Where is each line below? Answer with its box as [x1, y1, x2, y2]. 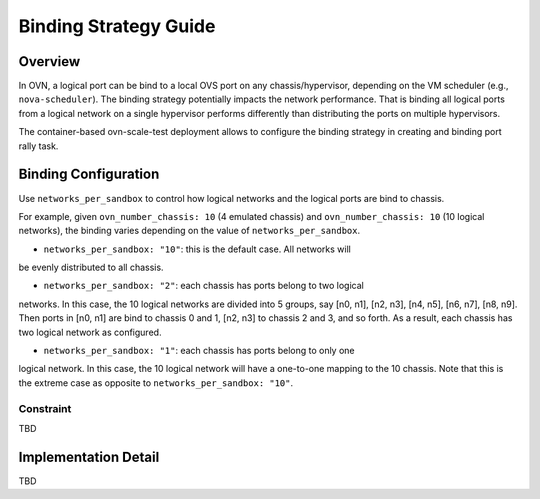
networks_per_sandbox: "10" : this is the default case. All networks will [43, 243, 352, 255]
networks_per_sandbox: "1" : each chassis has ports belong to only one [43, 345, 355, 357]
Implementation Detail [18, 448, 160, 465]
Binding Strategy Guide [18, 15, 216, 37]
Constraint [18, 401, 72, 415]
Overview [18, 53, 81, 70]
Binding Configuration [18, 166, 160, 183]
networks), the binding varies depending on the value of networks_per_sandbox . [18, 225, 360, 237]
